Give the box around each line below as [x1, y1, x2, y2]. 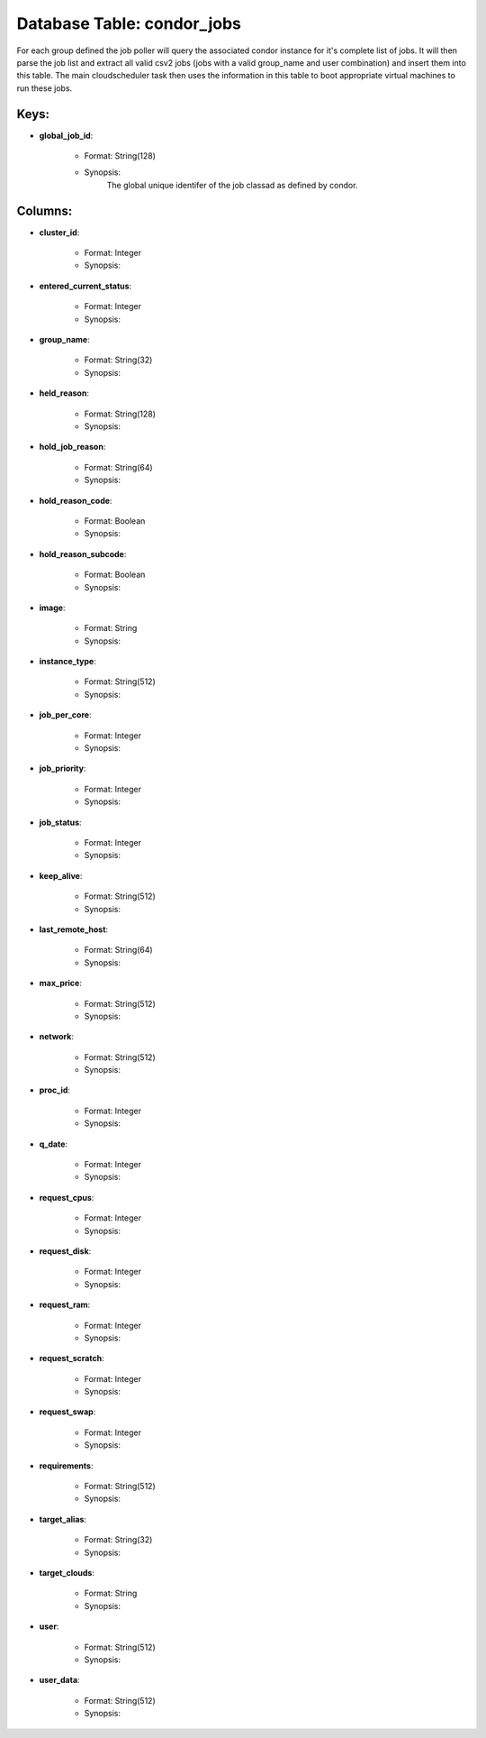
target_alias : [39, 1514, 87, 1524]
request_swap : [39, 1406, 96, 1417]
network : [39, 1031, 74, 1042]
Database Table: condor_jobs [16, 14, 242, 33]
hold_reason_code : [39, 495, 112, 506]
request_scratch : [39, 1353, 104, 1364]
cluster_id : [39, 226, 80, 238]
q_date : [39, 1139, 67, 1149]
